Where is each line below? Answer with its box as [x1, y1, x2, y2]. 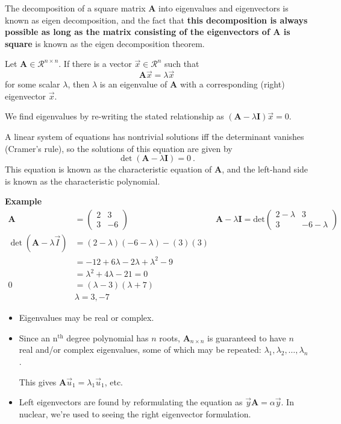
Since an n [19, 331, 58, 344]
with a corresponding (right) [180, 78, 285, 90]
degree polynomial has [66, 331, 149, 344]
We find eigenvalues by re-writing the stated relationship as [5, 110, 224, 122]
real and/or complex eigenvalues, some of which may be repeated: [19, 343, 261, 356]
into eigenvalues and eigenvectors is [158, 2, 289, 14]
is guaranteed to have [207, 331, 286, 344]
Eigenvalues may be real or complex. [19, 311, 154, 324]
